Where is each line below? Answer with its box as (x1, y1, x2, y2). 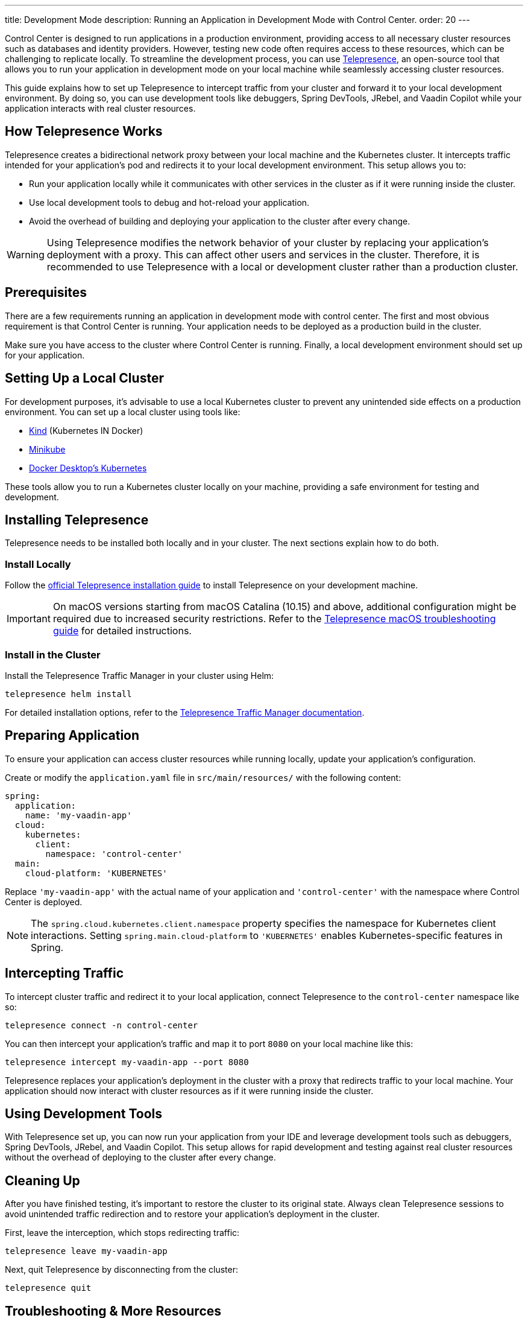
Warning (7, 248, 45, 261)
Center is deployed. (5, 896, 83, 907)
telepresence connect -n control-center (5, 1020, 198, 1030)
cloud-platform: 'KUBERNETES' (25, 868, 168, 878)
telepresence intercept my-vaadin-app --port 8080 (5, 1057, 249, 1067)
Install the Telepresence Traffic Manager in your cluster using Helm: (5, 670, 274, 681)
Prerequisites (5, 285, 87, 301)
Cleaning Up (5, 1173, 80, 1188)
